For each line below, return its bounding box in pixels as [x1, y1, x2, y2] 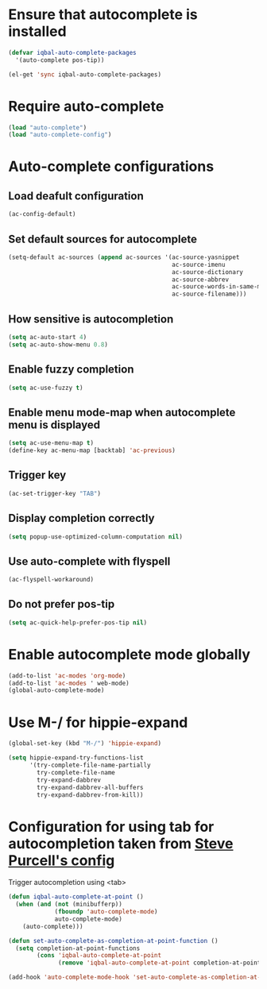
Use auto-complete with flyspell [8, 554, 171, 568]
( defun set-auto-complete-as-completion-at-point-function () [8, 937, 219, 945]
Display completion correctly [8, 512, 155, 525]
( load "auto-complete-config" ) [8, 131, 112, 139]
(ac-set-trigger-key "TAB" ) [8, 489, 102, 497]
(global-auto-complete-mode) [8, 686, 105, 694]
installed [8, 22, 67, 41]
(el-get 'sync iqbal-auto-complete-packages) [8, 70, 161, 79]
